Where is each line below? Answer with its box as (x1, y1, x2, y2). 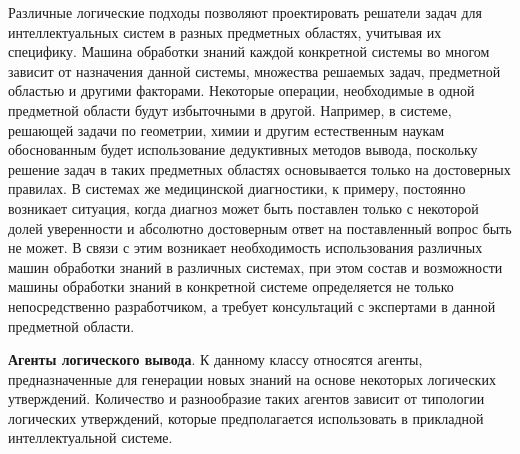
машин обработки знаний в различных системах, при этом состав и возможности (8, 256, 503, 277)
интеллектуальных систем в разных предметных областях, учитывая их (8, 21, 442, 42)
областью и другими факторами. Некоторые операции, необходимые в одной (8, 80, 475, 101)
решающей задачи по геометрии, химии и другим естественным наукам (8, 119, 445, 140)
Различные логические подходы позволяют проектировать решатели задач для (8, 2, 482, 22)
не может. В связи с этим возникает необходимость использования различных (8, 237, 483, 258)
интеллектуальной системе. (8, 427, 173, 448)
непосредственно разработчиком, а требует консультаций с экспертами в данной (8, 295, 496, 316)
